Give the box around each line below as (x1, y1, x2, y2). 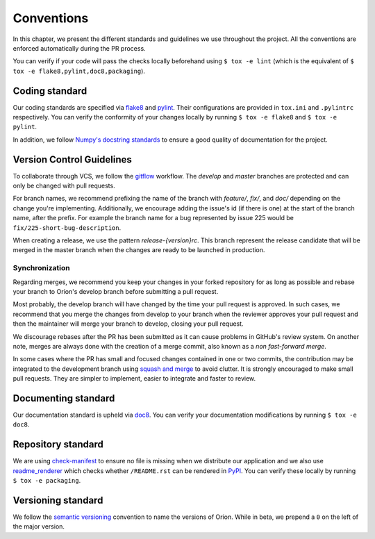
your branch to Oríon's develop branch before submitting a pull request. (12, 287, 219, 295)
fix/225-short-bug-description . (12, 223, 122, 232)
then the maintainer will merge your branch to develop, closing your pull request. (12, 320, 244, 328)
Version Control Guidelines (12, 154, 132, 165)
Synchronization (12, 263, 70, 273)
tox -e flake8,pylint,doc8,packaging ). (12, 67, 146, 75)
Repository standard (12, 438, 104, 451)
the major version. (12, 522, 65, 531)
